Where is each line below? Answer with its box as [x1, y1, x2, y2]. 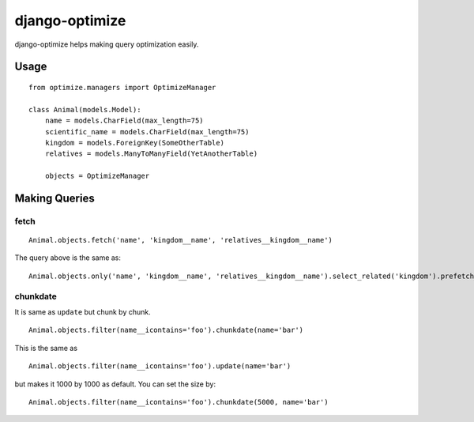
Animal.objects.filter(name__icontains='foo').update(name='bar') [28, 362, 292, 371]
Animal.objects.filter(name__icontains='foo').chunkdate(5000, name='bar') [28, 398, 329, 406]
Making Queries [14, 191, 95, 205]
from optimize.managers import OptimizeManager [28, 83, 216, 92]
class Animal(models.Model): [28, 105, 141, 114]
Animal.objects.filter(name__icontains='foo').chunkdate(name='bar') [28, 326, 304, 335]
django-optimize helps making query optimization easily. [14, 40, 199, 49]
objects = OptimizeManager [44, 171, 150, 181]
